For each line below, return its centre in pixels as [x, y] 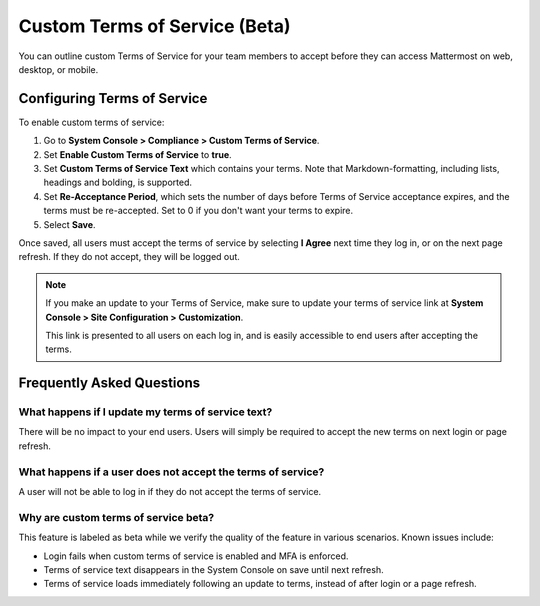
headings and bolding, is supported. [118, 182]
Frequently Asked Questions [109, 383]
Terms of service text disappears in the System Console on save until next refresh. [213, 569]
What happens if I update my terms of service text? [145, 412]
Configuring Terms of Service [113, 98]
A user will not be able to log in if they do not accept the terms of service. [170, 491]
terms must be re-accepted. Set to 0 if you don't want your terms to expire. [198, 211]
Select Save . [69, 224]
